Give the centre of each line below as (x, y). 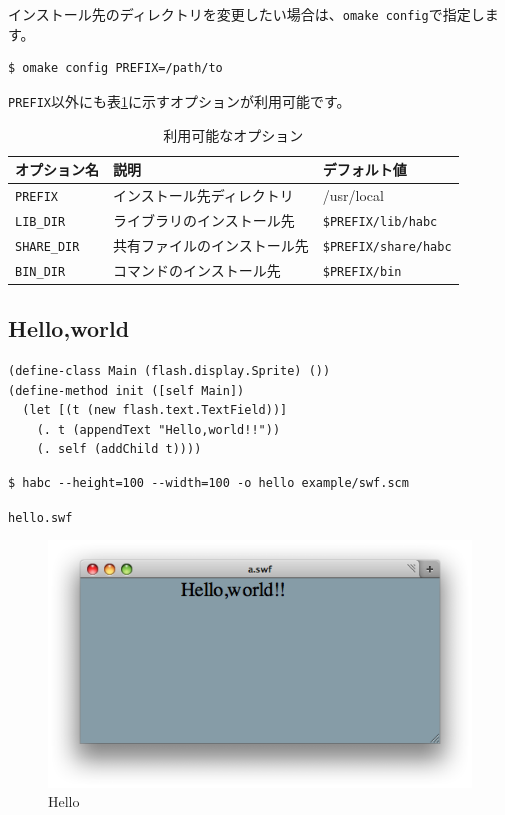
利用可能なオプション (233, 134)
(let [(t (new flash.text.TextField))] (155, 410)
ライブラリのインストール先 (204, 219)
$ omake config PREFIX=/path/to (115, 68)
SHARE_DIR (47, 246)
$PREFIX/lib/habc (380, 221)
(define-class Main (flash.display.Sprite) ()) (169, 371)
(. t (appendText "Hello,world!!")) (158, 429)
